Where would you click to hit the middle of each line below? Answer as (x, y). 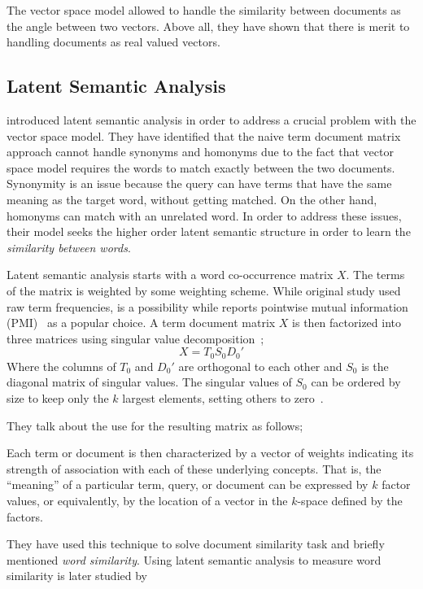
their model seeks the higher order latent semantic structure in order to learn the (209, 231)
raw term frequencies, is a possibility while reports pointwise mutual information (207, 306)
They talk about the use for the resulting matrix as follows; (155, 425)
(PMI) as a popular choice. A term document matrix (141, 323)
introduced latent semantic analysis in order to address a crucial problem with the (211, 119)
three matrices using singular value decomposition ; (135, 338)
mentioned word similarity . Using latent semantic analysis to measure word (194, 559)
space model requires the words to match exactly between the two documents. (201, 167)
